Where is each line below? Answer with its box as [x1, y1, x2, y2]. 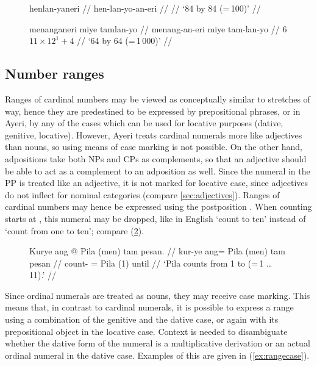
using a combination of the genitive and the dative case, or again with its [5, 313, 279, 326]
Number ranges [5, 64, 104, 83]
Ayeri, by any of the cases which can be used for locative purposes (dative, [5, 117, 283, 129]
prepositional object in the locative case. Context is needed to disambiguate [5, 325, 288, 337]
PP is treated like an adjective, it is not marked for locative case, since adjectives [5, 176, 308, 189]
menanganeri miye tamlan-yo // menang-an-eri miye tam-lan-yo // [29, 22, 280, 35]
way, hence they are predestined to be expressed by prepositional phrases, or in [5, 104, 301, 117]
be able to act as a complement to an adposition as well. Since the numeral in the [5, 164, 310, 177]
